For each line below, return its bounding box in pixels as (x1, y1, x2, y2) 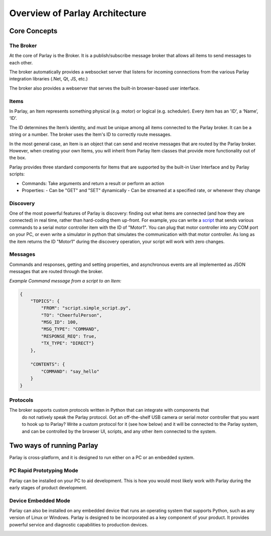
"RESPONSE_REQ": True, (41, 333, 97, 339)
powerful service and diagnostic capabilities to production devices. (9, 521, 149, 527)
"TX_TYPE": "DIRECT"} (41, 340, 94, 346)
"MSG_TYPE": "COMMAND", (41, 326, 100, 332)
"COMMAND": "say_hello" (41, 369, 100, 374)
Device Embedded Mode (9, 497, 70, 504)
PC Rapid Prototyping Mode (9, 467, 79, 474)
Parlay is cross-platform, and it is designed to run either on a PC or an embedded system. (9, 455, 195, 461)
